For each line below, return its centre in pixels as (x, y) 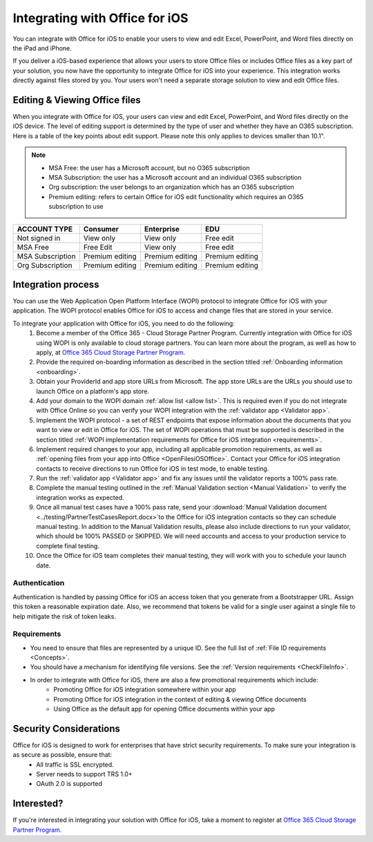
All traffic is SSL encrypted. (75, 765)
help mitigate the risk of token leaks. (65, 616)
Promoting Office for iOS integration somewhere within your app (145, 690)
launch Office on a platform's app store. (93, 391)
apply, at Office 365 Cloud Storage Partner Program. (111, 352)
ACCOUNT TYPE (45, 229)
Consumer (101, 229)
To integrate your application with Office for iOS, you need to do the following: (124, 323)
